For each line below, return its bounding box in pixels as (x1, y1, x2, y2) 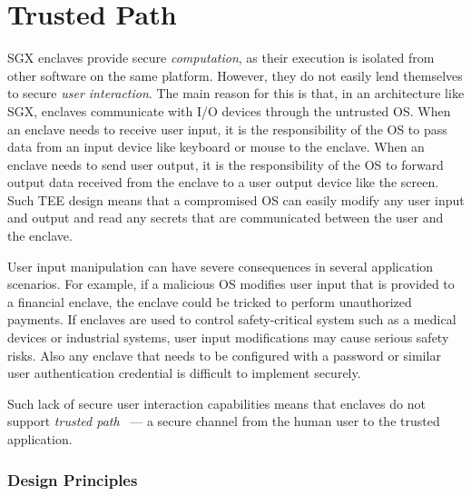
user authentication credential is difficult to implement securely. (7, 363, 361, 382)
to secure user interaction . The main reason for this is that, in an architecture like (7, 84, 465, 103)
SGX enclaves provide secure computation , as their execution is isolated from (7, 48, 435, 67)
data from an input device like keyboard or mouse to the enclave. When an (7, 137, 425, 156)
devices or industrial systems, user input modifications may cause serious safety (7, 328, 449, 347)
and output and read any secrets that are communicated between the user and (7, 208, 444, 227)
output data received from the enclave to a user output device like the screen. (7, 173, 439, 192)
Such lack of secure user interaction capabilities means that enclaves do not (7, 393, 426, 412)
